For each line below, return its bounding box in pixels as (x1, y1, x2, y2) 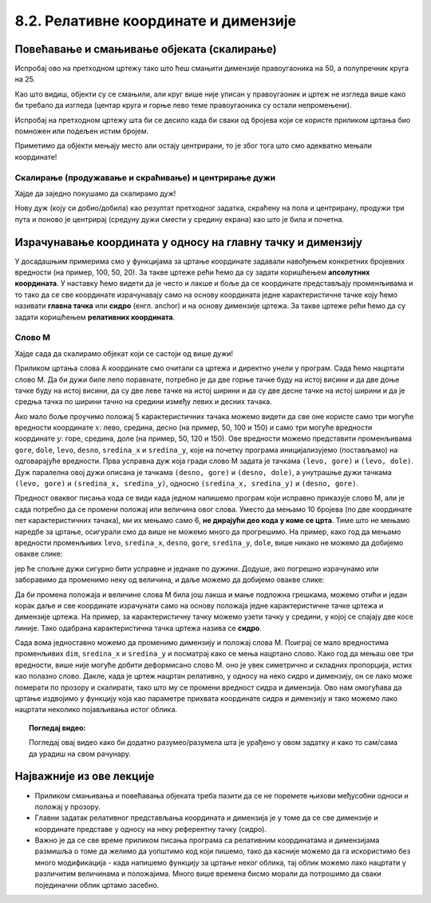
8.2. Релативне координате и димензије (14, 12, 297, 30)
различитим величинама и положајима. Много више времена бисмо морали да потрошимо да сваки (34, 869, 382, 878)
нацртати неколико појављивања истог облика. (14, 705, 178, 715)
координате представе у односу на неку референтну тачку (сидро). (34, 824, 267, 834)
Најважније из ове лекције (14, 770, 155, 783)
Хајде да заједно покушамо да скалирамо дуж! (14, 188, 176, 198)
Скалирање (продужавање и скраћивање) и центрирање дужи (14, 172, 275, 183)
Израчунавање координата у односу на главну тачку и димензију (14, 236, 363, 249)
